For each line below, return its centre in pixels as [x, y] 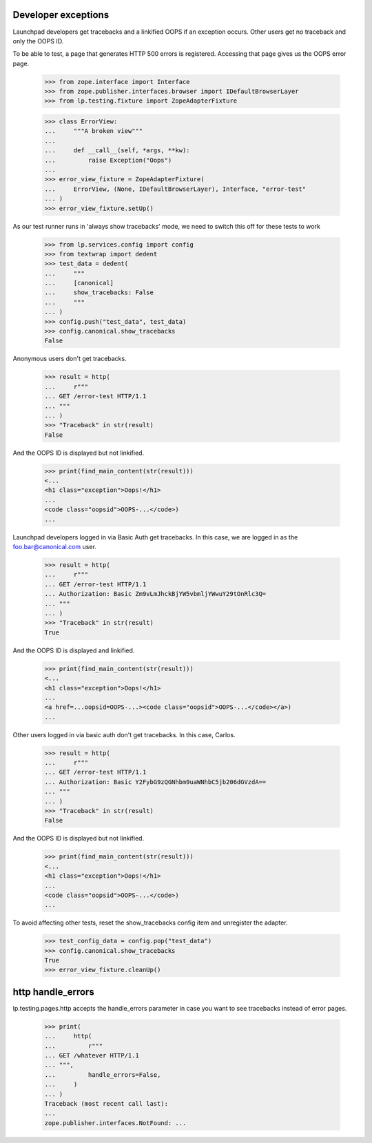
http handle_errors [53, 992]
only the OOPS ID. [38, 41]
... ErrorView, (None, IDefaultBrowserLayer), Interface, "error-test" [175, 189]
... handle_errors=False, [103, 1074]
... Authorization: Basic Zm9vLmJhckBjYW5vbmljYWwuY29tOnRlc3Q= [155, 594]
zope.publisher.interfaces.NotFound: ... [115, 1123]
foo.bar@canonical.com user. [54, 547]
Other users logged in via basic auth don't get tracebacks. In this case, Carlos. [124, 734]
